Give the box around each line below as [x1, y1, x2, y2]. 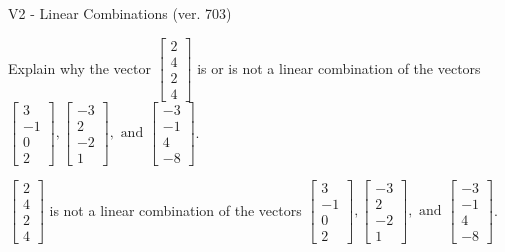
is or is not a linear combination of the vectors [197, 57, 481, 78]
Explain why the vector [8, 57, 151, 78]
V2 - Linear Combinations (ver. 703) [8, 3, 232, 23]
